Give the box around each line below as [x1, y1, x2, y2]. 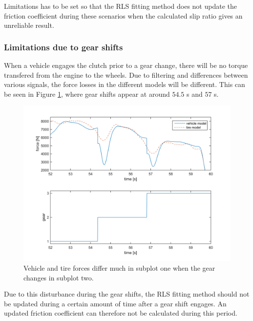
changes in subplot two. [23, 272, 94, 282]
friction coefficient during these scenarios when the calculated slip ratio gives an [4, 10, 243, 21]
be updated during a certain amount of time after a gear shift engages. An [4, 298, 227, 308]
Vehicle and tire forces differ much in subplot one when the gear [23, 262, 215, 273]
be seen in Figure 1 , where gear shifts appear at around [4, 88, 170, 99]
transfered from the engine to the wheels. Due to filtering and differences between [4, 69, 248, 80]
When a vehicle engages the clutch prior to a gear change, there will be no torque [4, 60, 248, 70]
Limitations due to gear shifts [4, 41, 123, 53]
